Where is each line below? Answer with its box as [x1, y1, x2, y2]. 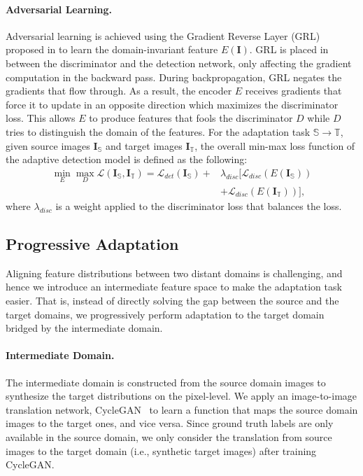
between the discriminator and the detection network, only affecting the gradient [6, 55, 352, 70]
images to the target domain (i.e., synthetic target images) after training [6, 443, 317, 458]
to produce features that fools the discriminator [89, 111, 293, 125]
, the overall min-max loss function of [194, 138, 355, 153]
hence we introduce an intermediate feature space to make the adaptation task [6, 279, 342, 294]
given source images [6, 138, 90, 153]
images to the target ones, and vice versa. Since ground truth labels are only [6, 416, 334, 430]
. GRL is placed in [249, 42, 329, 57]
